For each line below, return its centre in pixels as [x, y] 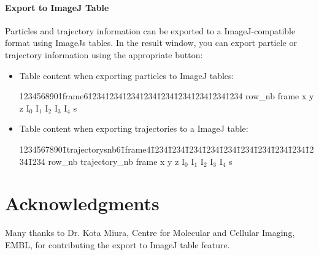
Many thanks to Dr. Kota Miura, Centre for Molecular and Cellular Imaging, [150, 233]
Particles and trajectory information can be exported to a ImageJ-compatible [150, 30]
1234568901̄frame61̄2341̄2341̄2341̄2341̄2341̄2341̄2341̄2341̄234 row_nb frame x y [167, 96]
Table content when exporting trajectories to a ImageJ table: [134, 128]
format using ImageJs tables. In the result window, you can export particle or [151, 43]
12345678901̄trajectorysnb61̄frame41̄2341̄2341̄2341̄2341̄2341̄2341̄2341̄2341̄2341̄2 [167, 149]
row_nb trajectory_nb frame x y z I [117, 161]
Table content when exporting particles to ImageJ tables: [127, 75]
